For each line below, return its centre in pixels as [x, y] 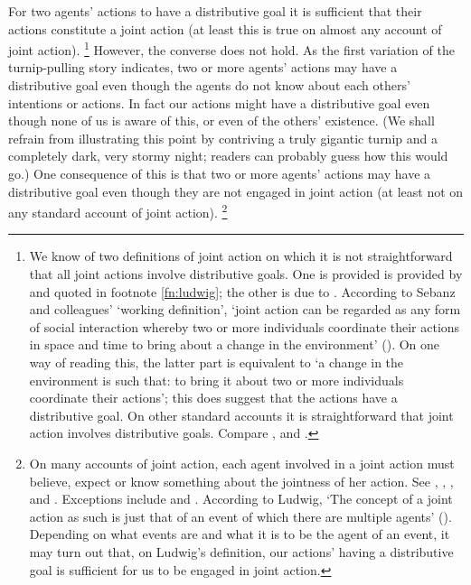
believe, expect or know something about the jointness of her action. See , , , [241, 481]
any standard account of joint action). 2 [118, 211]
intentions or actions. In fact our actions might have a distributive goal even [219, 102]
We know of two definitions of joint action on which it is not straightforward [241, 256]
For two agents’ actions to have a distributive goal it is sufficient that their [215, 11]
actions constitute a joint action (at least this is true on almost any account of [225, 28]
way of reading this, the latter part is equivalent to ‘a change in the [217, 362]
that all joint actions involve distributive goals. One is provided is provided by [246, 274]
